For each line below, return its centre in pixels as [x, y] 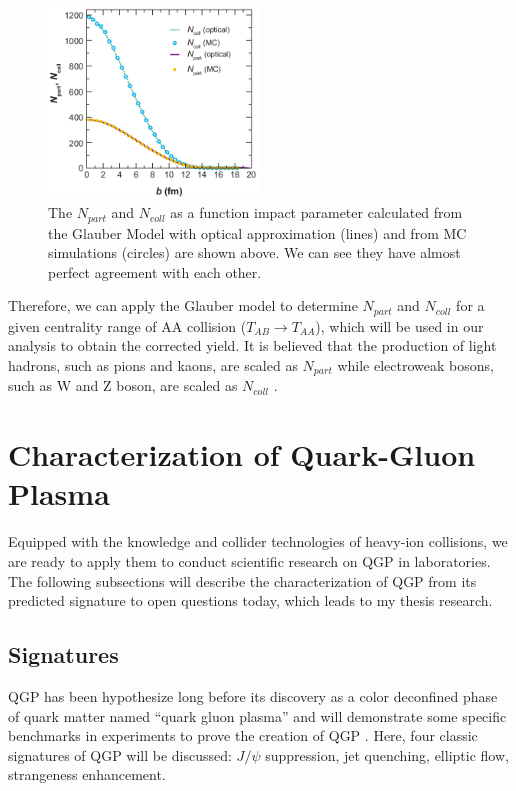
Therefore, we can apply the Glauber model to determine [183, 305]
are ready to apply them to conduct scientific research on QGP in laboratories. [249, 560]
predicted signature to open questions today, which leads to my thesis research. [250, 600]
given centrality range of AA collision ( [127, 325]
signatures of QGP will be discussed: [120, 754]
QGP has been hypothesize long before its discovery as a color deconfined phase [253, 695]
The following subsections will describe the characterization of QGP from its [242, 580]
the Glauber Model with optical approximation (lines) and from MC [257, 232]
